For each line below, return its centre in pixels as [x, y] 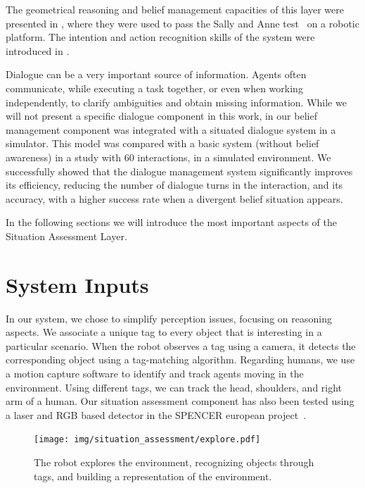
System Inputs [77, 284]
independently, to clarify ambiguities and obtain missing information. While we [176, 102]
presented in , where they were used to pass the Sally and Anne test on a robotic [182, 23]
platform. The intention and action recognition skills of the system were [160, 37]
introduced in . [38, 50]
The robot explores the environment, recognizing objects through [174, 462]
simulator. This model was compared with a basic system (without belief [162, 143]
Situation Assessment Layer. [66, 236]
